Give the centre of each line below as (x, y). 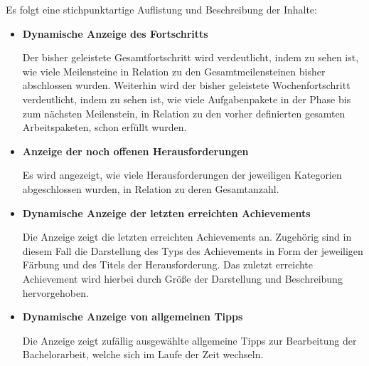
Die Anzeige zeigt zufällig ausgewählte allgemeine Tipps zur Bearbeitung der (189, 340)
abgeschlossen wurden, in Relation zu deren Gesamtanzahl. (151, 188)
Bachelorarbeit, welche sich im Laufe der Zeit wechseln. (143, 354)
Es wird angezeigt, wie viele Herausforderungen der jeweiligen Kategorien (182, 175)
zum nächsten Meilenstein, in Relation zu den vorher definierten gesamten (184, 113)
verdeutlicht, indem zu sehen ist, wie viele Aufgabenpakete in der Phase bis (187, 99)
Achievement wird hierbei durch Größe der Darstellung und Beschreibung (182, 278)
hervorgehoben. (55, 292)
